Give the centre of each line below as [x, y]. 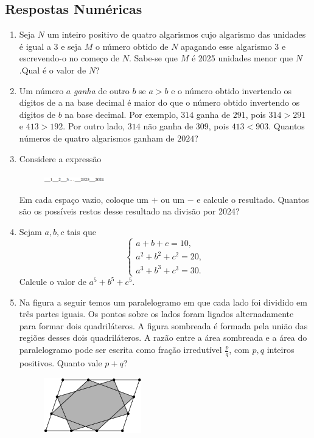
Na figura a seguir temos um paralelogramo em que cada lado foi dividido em [163, 302]
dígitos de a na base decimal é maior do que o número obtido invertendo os [159, 102]
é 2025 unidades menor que [242, 58]
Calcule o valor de [53, 282]
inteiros [281, 350]
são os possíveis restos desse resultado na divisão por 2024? [129, 211]
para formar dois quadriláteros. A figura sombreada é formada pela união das [163, 325]
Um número [41, 90]
